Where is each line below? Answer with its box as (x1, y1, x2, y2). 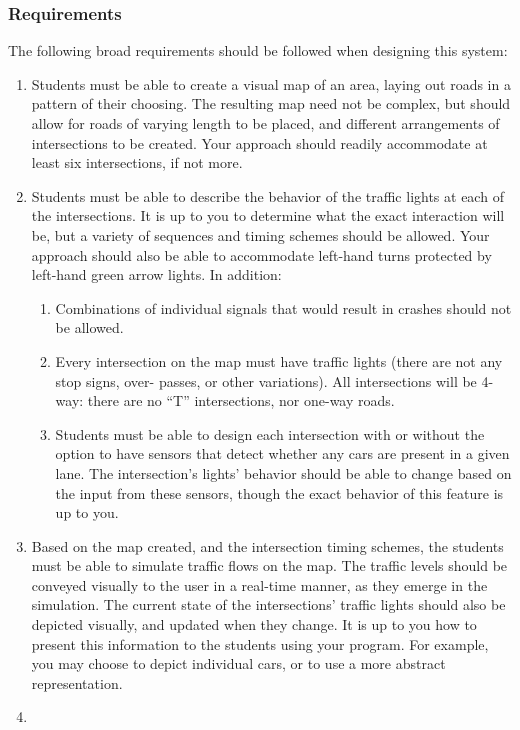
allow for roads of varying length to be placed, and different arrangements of (31, 113, 500, 133)
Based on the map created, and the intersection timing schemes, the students (31, 535, 504, 556)
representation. (31, 672, 123, 693)
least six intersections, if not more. (31, 152, 243, 173)
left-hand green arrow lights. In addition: (31, 264, 282, 285)
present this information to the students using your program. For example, (31, 633, 489, 654)
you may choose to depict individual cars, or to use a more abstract (31, 653, 446, 674)
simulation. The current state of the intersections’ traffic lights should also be (31, 594, 506, 615)
